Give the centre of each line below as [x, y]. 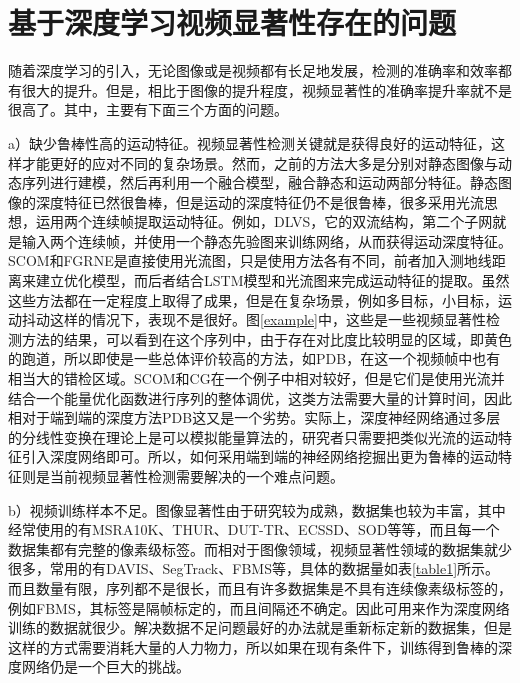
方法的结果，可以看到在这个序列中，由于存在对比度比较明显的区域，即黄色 [266, 338]
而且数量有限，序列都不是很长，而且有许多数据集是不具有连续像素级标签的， [260, 587]
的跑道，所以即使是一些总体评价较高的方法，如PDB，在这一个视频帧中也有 [254, 358]
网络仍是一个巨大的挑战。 [105, 666]
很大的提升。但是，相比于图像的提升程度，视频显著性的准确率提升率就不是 [266, 89]
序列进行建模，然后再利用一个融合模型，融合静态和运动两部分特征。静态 [259, 182]
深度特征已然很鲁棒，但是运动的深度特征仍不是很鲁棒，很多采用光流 [259, 201]
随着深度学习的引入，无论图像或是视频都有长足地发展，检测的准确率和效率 [253, 70]
